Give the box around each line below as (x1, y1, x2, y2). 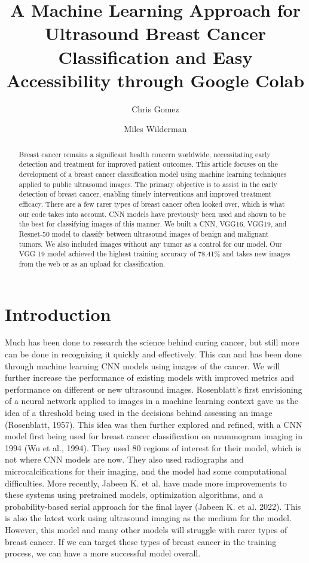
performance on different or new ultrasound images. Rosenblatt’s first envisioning (5, 383, 302, 395)
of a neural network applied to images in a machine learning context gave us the (5, 394, 299, 407)
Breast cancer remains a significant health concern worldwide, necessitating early (19, 149, 271, 159)
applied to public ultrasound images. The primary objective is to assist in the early (19, 179, 277, 189)
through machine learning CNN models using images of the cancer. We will (5, 359, 280, 372)
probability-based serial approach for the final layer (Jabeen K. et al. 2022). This (5, 500, 301, 512)
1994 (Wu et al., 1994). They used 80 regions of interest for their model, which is (5, 441, 301, 454)
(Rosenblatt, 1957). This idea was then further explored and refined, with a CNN (5, 418, 302, 430)
